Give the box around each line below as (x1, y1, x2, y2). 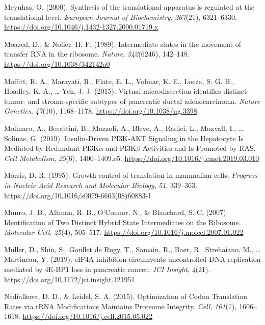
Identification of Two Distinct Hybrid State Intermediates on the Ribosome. (4, 216, 241, 227)
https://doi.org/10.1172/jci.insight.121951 (4, 274, 135, 284)
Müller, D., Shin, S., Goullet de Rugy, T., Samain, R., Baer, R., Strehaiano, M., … (4, 243, 261, 254)
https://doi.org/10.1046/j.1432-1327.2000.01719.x (4, 21, 158, 32)
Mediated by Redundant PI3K (4, 143, 99, 153)
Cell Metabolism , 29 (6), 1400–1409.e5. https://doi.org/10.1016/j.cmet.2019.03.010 (4, 152, 259, 163)
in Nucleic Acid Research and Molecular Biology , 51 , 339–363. (4, 179, 197, 190)
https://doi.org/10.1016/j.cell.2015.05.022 (22, 311, 153, 321)
